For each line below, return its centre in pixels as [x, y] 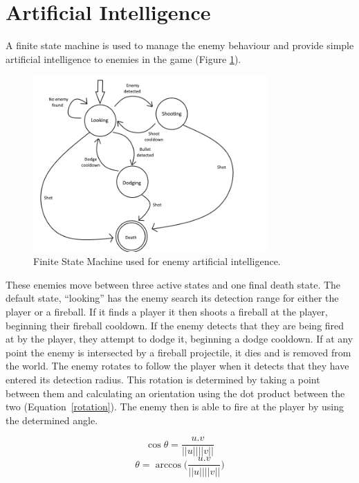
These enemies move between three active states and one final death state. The [173, 284]
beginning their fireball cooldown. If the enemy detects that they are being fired [175, 325]
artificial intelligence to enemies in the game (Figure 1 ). [123, 58]
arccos [168, 465]
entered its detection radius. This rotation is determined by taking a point [163, 380]
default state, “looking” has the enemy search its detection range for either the [172, 298]
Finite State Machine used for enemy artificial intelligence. [157, 261]
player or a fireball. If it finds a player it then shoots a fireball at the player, [167, 312]
